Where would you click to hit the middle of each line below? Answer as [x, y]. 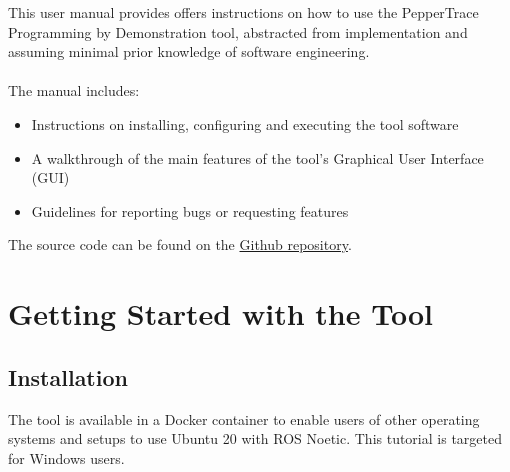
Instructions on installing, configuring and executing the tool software [245, 123]
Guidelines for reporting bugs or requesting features [190, 210]
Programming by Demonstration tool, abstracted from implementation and [238, 31]
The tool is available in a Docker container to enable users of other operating [244, 418]
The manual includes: [74, 90]
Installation [68, 376]
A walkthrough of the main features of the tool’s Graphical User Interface [257, 157]
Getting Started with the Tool [220, 313]
